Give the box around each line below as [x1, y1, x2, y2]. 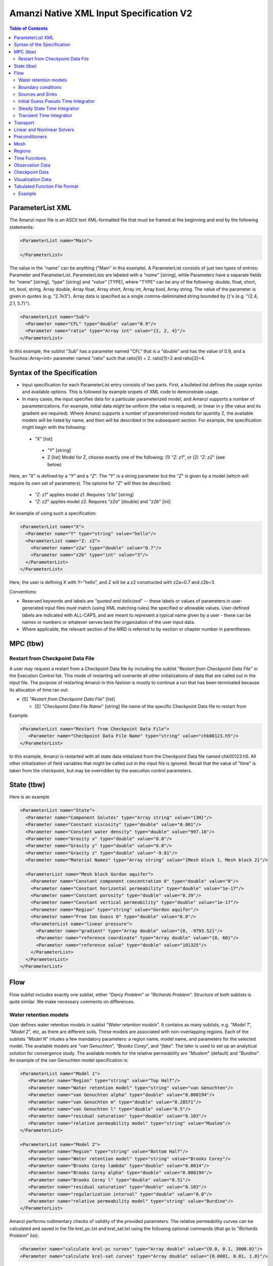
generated [22, 605, 44, 611]
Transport [14, 120, 35, 126]
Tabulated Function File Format [14, 183, 78, 189]
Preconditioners [14, 134, 48, 140]
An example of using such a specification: [9, 510, 97, 516]
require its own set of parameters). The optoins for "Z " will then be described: [9, 480, 171, 486]
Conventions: [9, 588, 37, 595]
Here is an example [9, 794, 50, 800]
